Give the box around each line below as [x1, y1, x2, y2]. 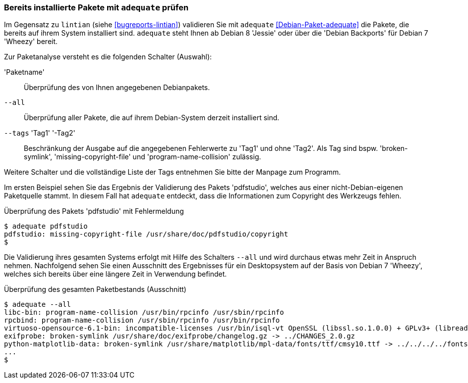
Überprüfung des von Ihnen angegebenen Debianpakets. [24, 83, 210, 92]
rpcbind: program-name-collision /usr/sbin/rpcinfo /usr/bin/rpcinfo [4, 316, 280, 325]
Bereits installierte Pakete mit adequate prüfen [4, 2, 189, 12]
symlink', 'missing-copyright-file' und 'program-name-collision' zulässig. [24, 152, 261, 161]
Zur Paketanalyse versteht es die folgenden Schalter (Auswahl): [4, 52, 212, 61]
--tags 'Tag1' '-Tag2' [4, 129, 75, 138]
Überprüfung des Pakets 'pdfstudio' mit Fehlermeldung [4, 207, 184, 216]
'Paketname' [4, 68, 45, 77]
